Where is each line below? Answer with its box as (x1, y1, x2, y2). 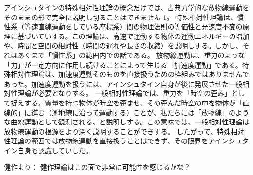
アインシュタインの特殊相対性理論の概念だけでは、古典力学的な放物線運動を (4, 2, 250, 12)
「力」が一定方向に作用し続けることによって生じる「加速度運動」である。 (4, 59, 242, 70)
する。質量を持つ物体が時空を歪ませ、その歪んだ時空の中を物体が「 (24, 97, 243, 107)
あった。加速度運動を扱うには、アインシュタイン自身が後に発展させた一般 (4, 78, 243, 88)
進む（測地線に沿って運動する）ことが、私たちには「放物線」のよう (31, 107, 250, 117)
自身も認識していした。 (17, 145, 93, 155)
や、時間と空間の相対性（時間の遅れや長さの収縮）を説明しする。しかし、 (4, 40, 243, 51)
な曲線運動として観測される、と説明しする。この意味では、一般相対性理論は (4, 117, 250, 127)
